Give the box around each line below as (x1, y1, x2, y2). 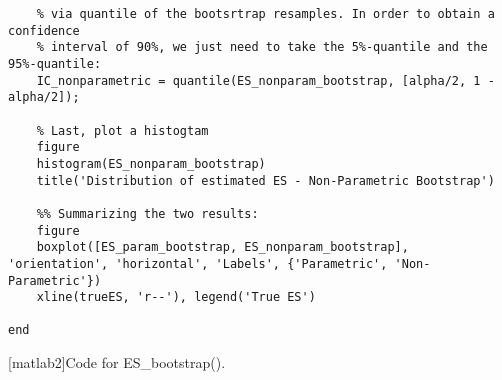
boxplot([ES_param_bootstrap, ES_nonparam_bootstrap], (36, 240, 409, 255)
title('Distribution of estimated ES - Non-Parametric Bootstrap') (36, 173, 495, 188)
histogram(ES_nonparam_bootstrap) (36, 156, 266, 171)
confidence (8, 23, 80, 38)
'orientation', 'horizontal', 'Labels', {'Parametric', (8, 256, 388, 271)
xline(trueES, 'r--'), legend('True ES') (36, 290, 316, 305)
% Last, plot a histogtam (36, 123, 209, 138)
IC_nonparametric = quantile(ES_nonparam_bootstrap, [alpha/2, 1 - (36, 73, 495, 88)
